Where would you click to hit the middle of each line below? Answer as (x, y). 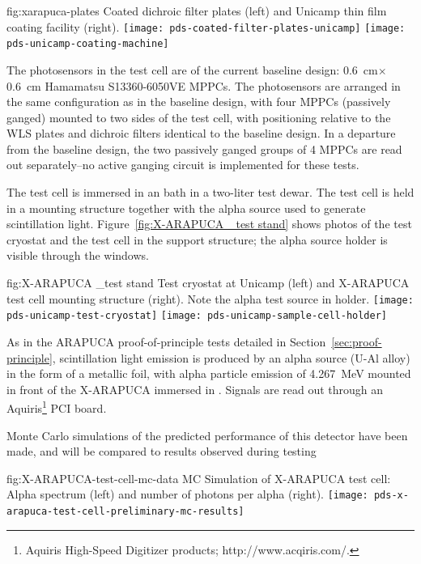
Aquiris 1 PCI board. (57, 407)
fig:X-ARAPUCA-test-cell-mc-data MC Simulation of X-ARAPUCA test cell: (199, 478)
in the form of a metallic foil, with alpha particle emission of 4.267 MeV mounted (209, 373)
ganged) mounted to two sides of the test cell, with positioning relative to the (199, 117)
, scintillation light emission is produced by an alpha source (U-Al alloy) (231, 357)
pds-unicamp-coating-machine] (88, 44)
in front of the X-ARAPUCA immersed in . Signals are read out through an (195, 389)
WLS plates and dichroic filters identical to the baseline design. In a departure (201, 133)
